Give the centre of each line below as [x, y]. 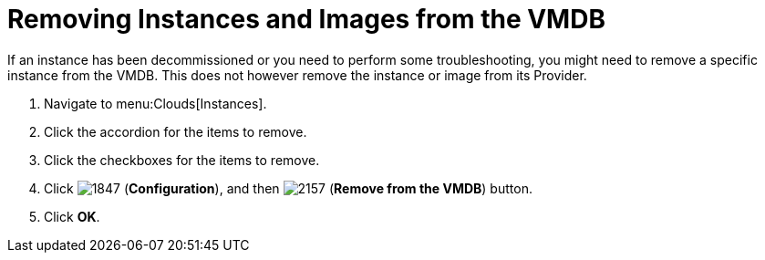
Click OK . [72, 216]
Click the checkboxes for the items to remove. [182, 160]
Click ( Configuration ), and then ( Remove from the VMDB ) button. [288, 188]
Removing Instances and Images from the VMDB [306, 19]
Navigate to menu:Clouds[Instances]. [155, 103]
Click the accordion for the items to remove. [176, 131]
